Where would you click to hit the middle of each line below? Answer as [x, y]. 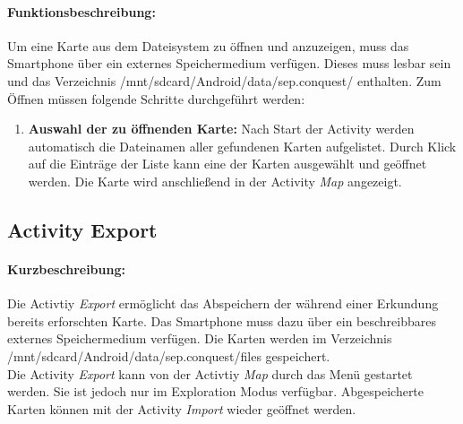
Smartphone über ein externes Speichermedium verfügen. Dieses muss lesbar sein [229, 63]
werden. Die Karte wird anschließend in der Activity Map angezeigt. [215, 181]
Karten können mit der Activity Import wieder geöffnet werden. [182, 408]
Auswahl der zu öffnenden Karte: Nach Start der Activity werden [221, 129]
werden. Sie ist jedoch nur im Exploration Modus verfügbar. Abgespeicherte [216, 391]
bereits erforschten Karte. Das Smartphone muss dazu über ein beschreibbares [222, 320]
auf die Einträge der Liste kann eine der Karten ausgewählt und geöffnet [227, 164]
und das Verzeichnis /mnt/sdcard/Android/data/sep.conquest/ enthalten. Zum [224, 80]
